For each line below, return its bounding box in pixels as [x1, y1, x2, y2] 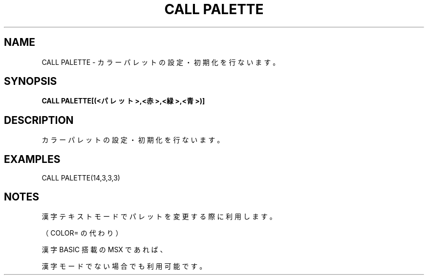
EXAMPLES [4, 153, 61, 165]
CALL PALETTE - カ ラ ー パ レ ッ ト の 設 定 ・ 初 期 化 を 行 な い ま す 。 [42, 58, 280, 66]
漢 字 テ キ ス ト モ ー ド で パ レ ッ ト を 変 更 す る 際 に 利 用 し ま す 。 [42, 212, 277, 220]
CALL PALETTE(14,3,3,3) [42, 174, 120, 182]
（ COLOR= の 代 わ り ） [42, 228, 123, 237]
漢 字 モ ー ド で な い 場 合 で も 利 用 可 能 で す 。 [42, 261, 207, 270]
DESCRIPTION [4, 114, 74, 126]
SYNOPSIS [4, 75, 57, 88]
